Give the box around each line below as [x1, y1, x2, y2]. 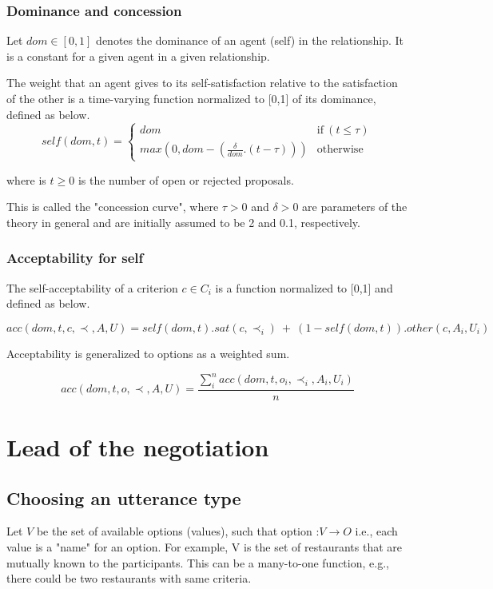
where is [6, 171, 46, 188]
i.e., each [355, 523, 398, 539]
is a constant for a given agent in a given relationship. [6, 47, 270, 64]
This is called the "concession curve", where [6, 198, 219, 215]
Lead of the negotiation [6, 431, 269, 464]
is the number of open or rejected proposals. [78, 171, 294, 188]
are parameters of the [302, 198, 408, 215]
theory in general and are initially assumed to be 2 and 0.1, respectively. [6, 213, 360, 230]
